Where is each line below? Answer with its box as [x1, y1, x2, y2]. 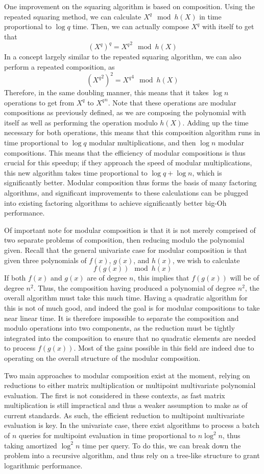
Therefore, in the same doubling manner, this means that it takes [4, 87, 209, 98]
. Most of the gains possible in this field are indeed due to [74, 342, 254, 353]
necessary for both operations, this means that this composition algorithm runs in [4, 127, 260, 138]
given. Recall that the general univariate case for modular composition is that [4, 244, 247, 255]
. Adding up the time [182, 117, 249, 127]
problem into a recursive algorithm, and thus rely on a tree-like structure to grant [4, 450, 260, 461]
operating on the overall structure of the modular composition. [4, 352, 201, 363]
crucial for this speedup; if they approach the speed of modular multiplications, [4, 157, 252, 168]
